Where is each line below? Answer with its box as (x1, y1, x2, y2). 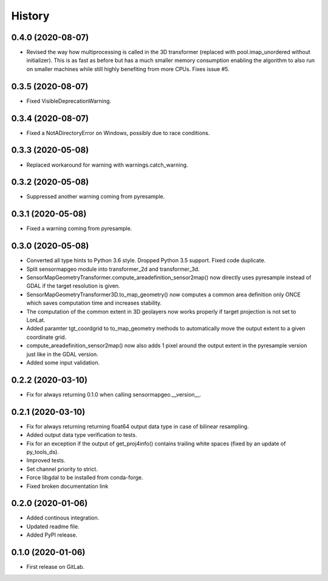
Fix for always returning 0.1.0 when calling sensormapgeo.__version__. (26, 391, 202, 398)
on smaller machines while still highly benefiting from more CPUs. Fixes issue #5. (26, 65, 230, 72)
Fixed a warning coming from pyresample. (26, 225, 132, 232)
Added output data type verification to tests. (26, 431, 137, 439)
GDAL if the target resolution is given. (26, 282, 120, 290)
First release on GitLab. (26, 563, 85, 571)
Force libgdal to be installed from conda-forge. (26, 474, 143, 481)
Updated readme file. (26, 523, 80, 530)
